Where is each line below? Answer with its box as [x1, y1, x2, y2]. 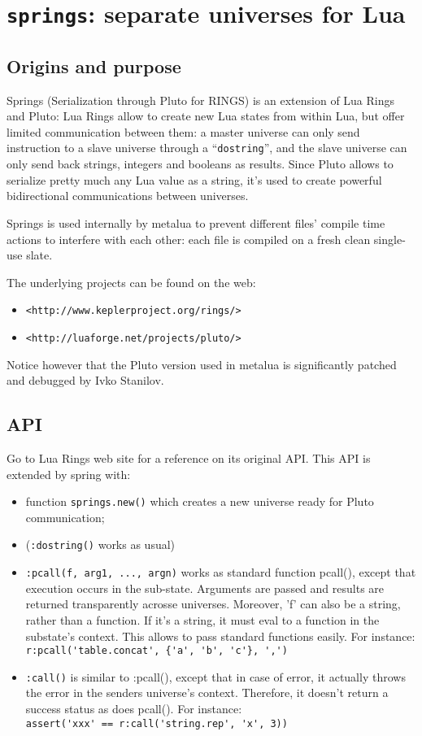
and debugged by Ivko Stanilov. [7, 372, 164, 389]
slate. [26, 246, 53, 263]
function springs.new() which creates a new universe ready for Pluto [25, 493, 374, 510]
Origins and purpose [7, 53, 181, 78]
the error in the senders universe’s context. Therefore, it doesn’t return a [25, 684, 389, 701]
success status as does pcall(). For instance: [25, 700, 242, 717]
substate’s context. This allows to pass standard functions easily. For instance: [25, 627, 415, 644]
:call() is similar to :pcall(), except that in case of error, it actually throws [25, 668, 406, 685]
